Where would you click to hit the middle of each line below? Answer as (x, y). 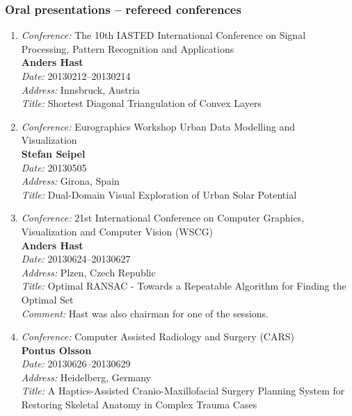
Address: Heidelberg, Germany (86, 377)
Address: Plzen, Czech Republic (88, 272)
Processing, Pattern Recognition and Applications (128, 48)
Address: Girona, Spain (70, 181)
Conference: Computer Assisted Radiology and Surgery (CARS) (158, 336)
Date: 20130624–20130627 (76, 259)
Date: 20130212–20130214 (76, 76)
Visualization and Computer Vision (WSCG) (117, 231)
